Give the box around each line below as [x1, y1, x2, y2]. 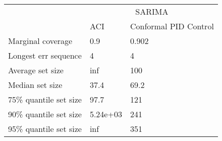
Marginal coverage [8, 35, 73, 46]
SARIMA [135, 6, 169, 17]
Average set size [8, 64, 64, 76]
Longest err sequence [8, 50, 82, 61]
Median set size [8, 79, 63, 90]
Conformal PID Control [130, 20, 214, 32]
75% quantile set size [8, 93, 82, 105]
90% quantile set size [8, 108, 82, 120]
